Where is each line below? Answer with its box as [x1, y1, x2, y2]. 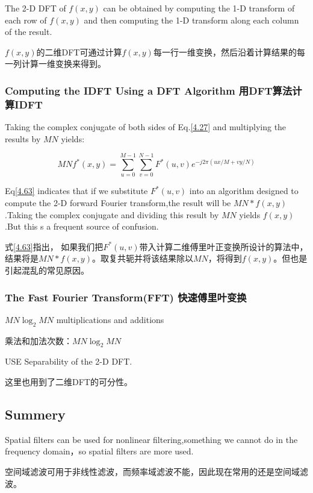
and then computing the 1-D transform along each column [84, 13, 299, 26]
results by [5, 132, 41, 145]
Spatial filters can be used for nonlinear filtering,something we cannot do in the [5, 433, 298, 445]
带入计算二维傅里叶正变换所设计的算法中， [139, 240, 308, 253]
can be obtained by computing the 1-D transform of [103, 2, 295, 14]
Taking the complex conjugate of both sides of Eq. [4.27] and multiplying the [5, 121, 287, 133]
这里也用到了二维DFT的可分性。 [5, 375, 132, 388]
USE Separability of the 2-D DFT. [5, 355, 132, 368]
